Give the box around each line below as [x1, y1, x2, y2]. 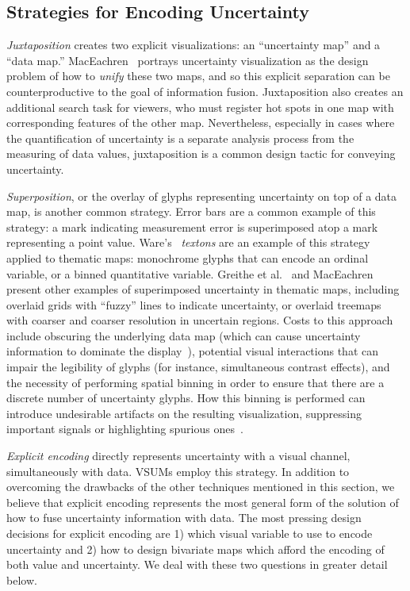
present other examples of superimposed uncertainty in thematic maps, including [6, 281, 400, 297]
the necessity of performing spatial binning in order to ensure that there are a [6, 374, 385, 390]
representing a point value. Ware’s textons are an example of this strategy [6, 234, 370, 251]
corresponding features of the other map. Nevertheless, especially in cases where [6, 114, 395, 131]
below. [6, 571, 37, 588]
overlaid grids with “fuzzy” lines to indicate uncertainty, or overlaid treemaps [6, 296, 381, 313]
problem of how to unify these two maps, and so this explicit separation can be [6, 67, 390, 84]
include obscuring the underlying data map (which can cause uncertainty [6, 327, 361, 343]
